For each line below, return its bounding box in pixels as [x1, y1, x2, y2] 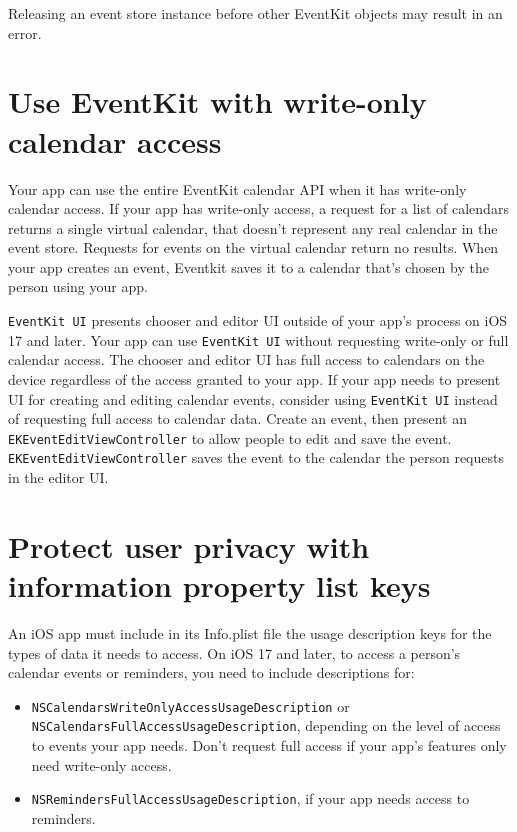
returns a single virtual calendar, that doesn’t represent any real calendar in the [8, 217, 498, 238]
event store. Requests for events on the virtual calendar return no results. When [8, 237, 499, 258]
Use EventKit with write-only [8, 81, 427, 122]
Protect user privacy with [8, 525, 370, 566]
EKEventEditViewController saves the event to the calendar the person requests [8, 447, 504, 468]
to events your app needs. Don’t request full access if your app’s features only [31, 735, 507, 756]
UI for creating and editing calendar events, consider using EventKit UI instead [8, 388, 498, 409]
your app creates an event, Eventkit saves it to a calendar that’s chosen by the [8, 256, 489, 277]
